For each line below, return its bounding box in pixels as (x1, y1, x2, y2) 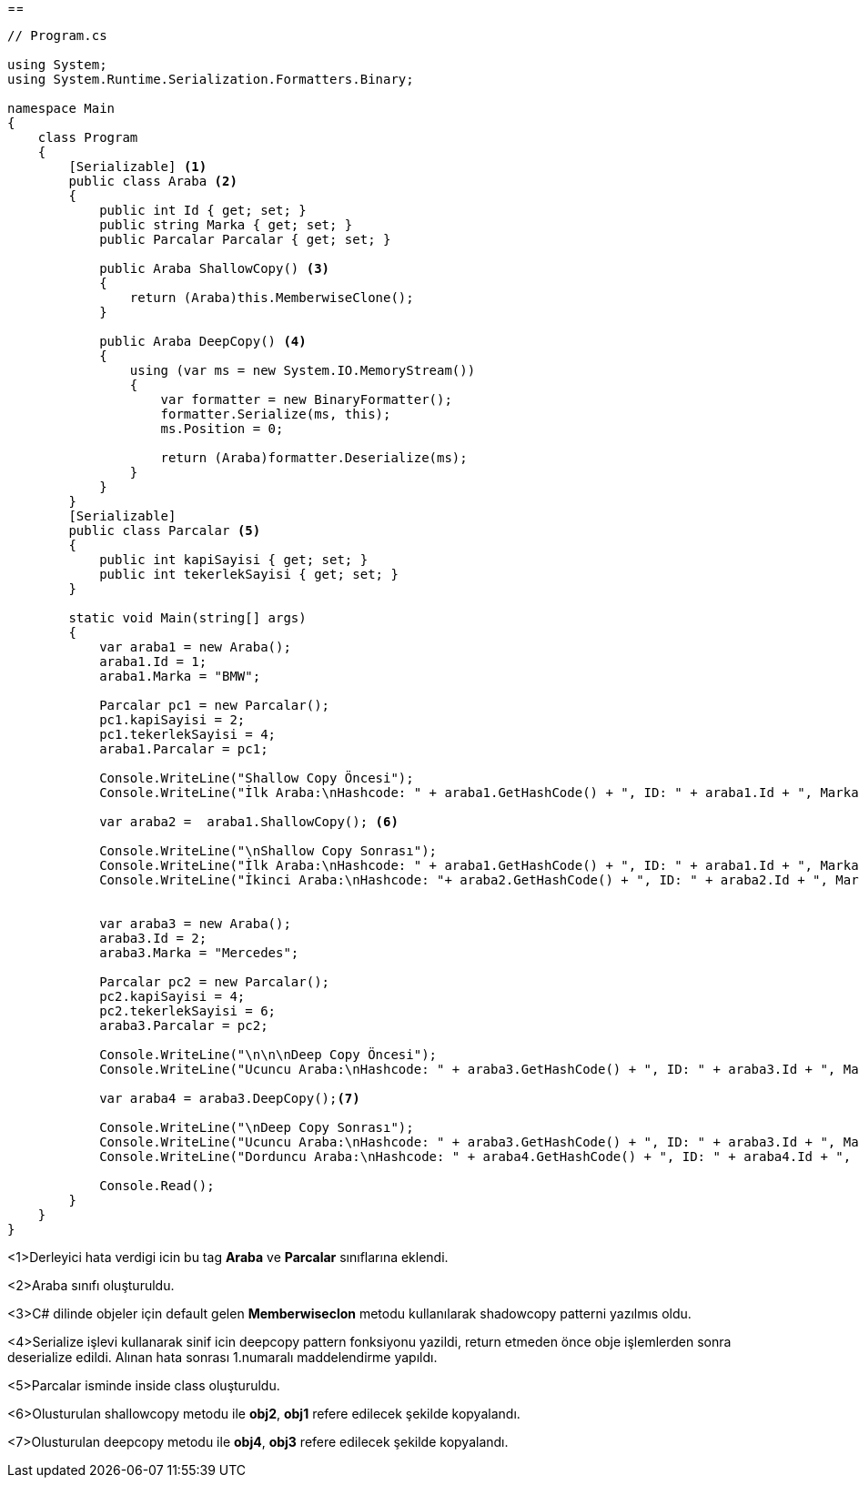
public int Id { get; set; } (99, 203, 307, 217)
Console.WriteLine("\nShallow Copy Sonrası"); (99, 844, 438, 858)
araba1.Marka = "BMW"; (99, 669, 261, 683)
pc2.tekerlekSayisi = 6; (99, 1004, 277, 1018)
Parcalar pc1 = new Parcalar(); (99, 698, 330, 712)
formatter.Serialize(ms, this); (160, 407, 391, 421)
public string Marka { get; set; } (99, 217, 353, 232)
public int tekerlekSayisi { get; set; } (99, 567, 399, 581)
